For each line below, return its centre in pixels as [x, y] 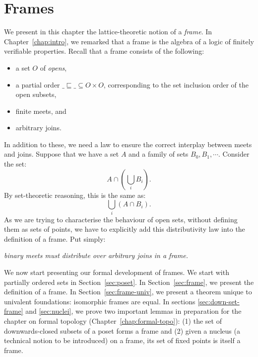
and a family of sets [159, 154]
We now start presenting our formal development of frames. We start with [117, 272]
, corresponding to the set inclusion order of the [176, 84]
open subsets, [36, 94]
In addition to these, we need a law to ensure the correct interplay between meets [128, 144]
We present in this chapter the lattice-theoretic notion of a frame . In [108, 32]
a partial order [38, 84]
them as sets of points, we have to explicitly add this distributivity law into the [125, 229]
